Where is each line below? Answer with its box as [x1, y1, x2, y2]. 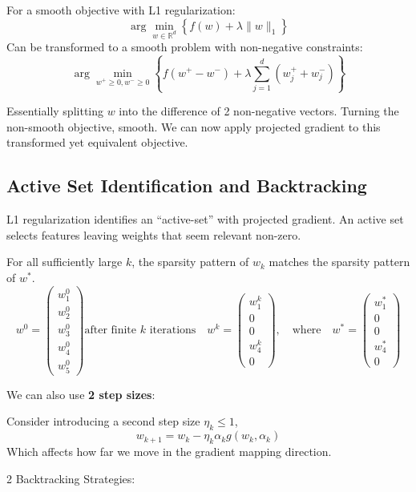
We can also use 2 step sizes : [6, 385, 155, 402]
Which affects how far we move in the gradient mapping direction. [6, 443, 332, 460]
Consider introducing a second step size [6, 413, 200, 429]
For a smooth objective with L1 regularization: [6, 2, 236, 18]
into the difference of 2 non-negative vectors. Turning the [119, 103, 399, 119]
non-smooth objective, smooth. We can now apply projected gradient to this [6, 118, 381, 135]
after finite [84, 325, 137, 337]
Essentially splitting [6, 103, 104, 119]
